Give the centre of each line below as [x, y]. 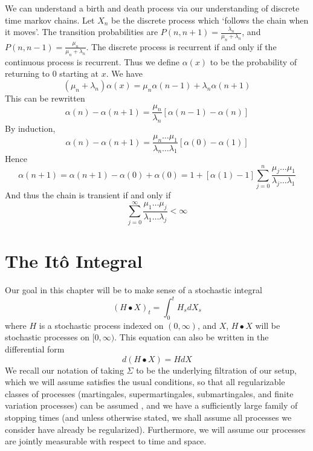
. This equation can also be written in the [192, 337]
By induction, [30, 128]
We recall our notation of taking [64, 370]
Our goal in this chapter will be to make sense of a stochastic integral [134, 289]
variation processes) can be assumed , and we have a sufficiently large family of [151, 405]
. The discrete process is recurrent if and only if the [181, 46]
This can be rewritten [45, 98]
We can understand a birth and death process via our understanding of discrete [152, 8]
